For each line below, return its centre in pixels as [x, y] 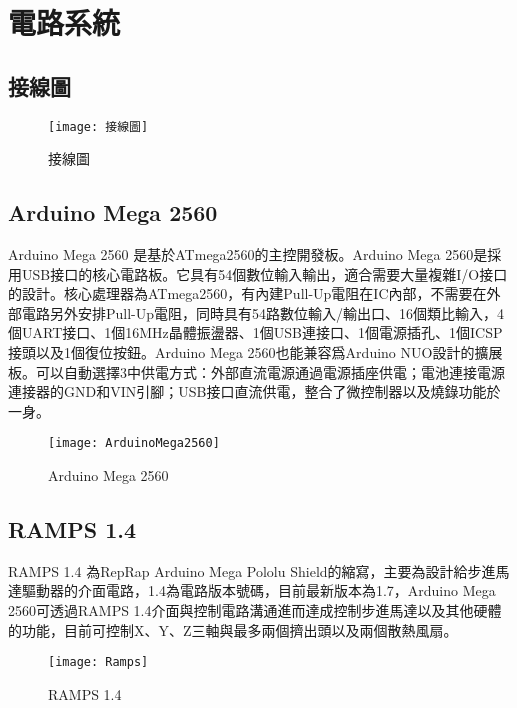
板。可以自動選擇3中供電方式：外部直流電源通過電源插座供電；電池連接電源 [256, 371]
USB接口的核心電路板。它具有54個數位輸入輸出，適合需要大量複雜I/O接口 [264, 273]
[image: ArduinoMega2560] [134, 443]
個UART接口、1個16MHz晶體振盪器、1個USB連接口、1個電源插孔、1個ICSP [255, 332]
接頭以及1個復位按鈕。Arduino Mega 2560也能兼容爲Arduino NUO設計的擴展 [255, 352]
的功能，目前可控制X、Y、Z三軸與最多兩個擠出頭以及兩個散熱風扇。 [233, 629]
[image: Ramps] [98, 662]
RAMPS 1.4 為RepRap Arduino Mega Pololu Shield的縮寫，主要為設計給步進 [252, 570]
